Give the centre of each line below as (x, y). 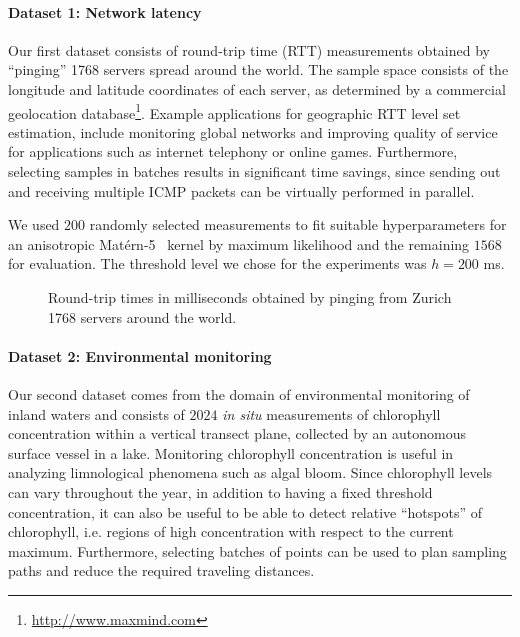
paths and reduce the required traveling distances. (161, 570)
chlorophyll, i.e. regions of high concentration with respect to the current (231, 531)
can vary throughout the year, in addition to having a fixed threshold (220, 491)
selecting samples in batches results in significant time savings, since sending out (254, 171)
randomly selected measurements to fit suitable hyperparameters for (298, 224)
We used (34, 224)
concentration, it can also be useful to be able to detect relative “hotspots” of (245, 511)
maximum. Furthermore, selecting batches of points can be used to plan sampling (257, 550)
